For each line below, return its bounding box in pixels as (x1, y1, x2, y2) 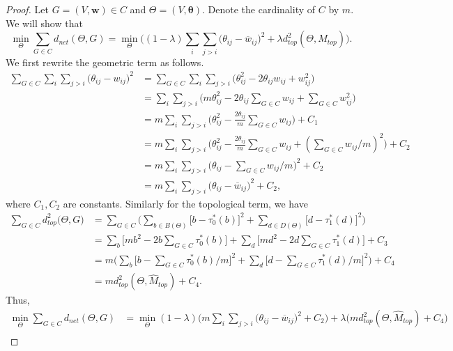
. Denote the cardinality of (202, 2, 316, 16)
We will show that (6, 15, 83, 30)
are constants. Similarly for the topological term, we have (63, 196, 308, 210)
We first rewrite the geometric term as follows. (6, 54, 204, 69)
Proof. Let (6, 2, 49, 16)
